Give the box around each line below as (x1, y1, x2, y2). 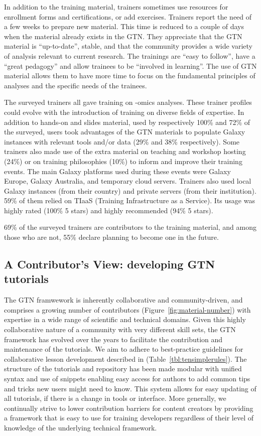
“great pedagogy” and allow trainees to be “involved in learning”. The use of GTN (4, 60, 257, 71)
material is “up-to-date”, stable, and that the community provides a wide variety (4, 41, 252, 51)
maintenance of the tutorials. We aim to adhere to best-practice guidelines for (4, 344, 243, 354)
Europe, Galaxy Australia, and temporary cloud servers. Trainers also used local (4, 176, 251, 186)
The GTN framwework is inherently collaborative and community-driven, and (4, 295, 243, 305)
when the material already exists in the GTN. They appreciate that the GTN (4, 31, 242, 41)
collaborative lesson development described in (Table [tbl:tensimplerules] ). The (4, 353, 247, 364)
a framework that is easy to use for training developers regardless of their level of (4, 412, 253, 423)
